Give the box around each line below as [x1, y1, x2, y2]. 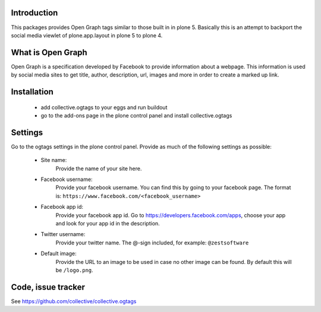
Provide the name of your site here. [55, 165, 142, 172]
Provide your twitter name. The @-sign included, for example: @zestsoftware [55, 239, 249, 246]
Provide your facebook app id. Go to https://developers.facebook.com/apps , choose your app [55, 211, 286, 219]
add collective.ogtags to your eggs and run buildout [40, 104, 168, 111]
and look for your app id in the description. [55, 220, 160, 227]
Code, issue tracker [11, 282, 86, 292]
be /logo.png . [55, 266, 93, 273]
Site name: [40, 157, 67, 164]
